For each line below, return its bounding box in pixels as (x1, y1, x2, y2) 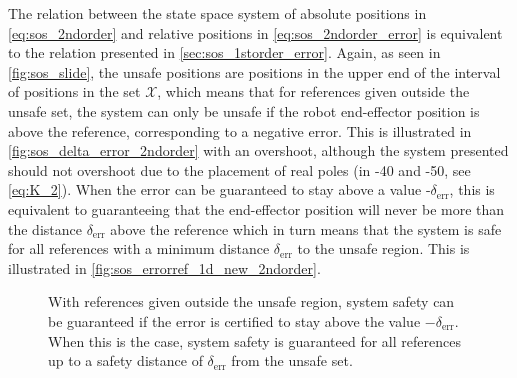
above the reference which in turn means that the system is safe (110, 218, 502, 239)
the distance (8, 218, 82, 239)
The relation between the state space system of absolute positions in (8, 3, 427, 23)
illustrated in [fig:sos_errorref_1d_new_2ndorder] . (8, 257, 321, 278)
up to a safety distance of (48, 350, 203, 371)
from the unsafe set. (231, 350, 353, 371)
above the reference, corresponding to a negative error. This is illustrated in (8, 120, 472, 141)
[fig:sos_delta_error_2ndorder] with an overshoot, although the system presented (8, 140, 509, 161)
